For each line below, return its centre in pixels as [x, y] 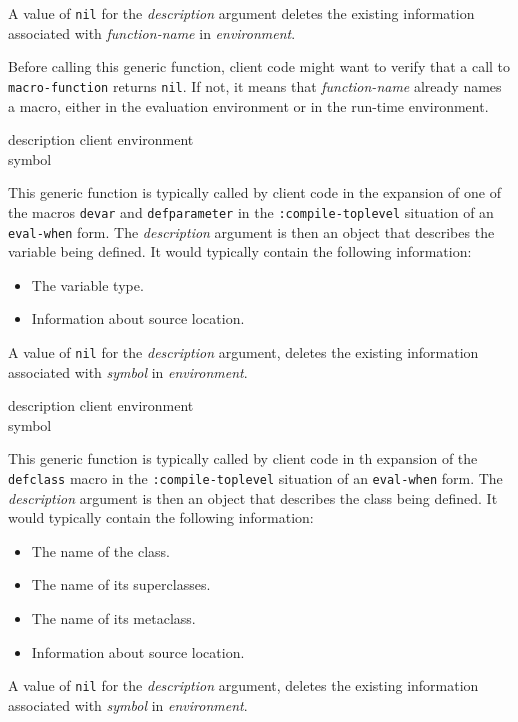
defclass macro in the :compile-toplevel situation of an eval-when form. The [255, 478]
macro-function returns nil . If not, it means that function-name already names [255, 85]
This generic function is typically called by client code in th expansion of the [243, 458]
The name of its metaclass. [113, 618]
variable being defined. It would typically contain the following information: [240, 251]
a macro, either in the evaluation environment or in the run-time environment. [248, 105]
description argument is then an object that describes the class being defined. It [253, 497]
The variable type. [87, 284]
